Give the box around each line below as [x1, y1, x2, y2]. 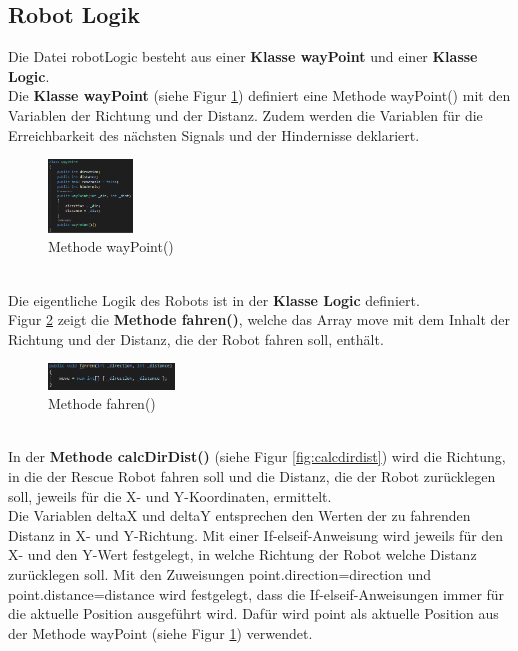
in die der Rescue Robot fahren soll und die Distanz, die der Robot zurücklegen [8, 465, 496, 486]
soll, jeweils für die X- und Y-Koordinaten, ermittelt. [8, 485, 332, 506]
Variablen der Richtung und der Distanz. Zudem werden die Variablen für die [8, 104, 483, 125]
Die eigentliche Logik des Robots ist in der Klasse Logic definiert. [8, 289, 420, 310]
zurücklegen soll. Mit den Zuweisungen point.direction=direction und [8, 563, 432, 584]
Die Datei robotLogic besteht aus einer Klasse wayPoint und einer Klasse [8, 46, 478, 67]
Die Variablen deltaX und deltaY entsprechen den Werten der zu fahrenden [8, 505, 471, 526]
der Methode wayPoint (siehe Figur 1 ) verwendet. [8, 622, 313, 643]
